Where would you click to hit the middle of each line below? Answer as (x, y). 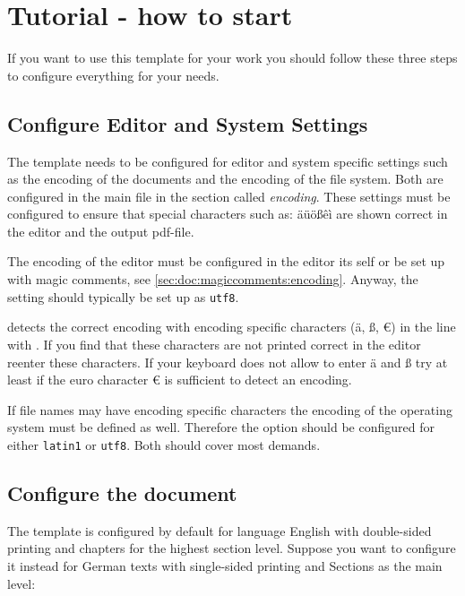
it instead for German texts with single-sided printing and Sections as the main (225, 565)
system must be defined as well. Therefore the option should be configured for (221, 427)
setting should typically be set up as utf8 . (123, 296)
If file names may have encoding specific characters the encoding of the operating (230, 409)
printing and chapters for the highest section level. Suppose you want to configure (232, 548)
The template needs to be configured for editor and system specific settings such (228, 161)
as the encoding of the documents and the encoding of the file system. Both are (225, 179)
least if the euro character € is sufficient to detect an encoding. (180, 380)
